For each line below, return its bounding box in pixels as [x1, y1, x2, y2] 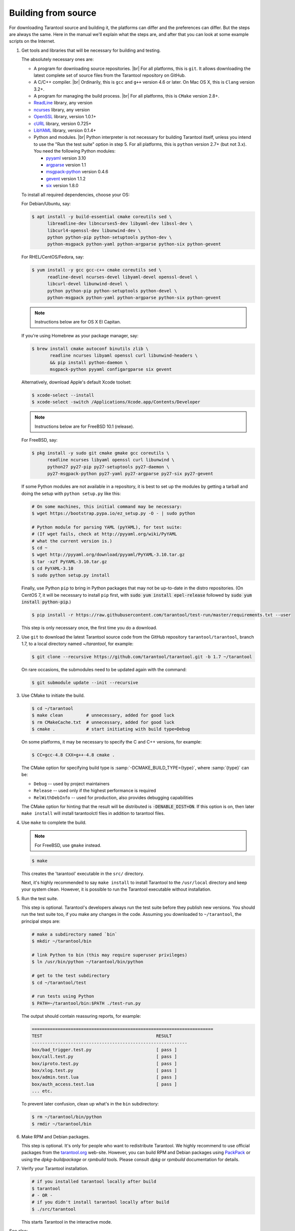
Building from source [9, 7, 97, 18]
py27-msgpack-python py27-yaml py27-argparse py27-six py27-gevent [47, 471, 213, 477]
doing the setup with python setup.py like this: [21, 490, 121, 496]
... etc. [31, 1088, 53, 1094]
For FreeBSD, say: [21, 437, 58, 443]
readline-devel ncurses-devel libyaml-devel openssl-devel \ [47, 274, 198, 280]
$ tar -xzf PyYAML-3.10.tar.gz [31, 559, 108, 564]
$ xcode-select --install [31, 392, 94, 398]
